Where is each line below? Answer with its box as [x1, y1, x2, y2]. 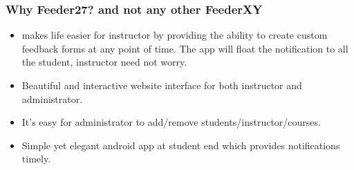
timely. [21, 151, 51, 166]
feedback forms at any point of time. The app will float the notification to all [21, 41, 348, 55]
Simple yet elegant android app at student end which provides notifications [21, 138, 340, 152]
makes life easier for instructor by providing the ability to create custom [21, 28, 328, 42]
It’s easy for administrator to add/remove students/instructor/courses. [21, 115, 321, 129]
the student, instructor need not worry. [21, 55, 187, 69]
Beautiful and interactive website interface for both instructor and [21, 78, 302, 92]
